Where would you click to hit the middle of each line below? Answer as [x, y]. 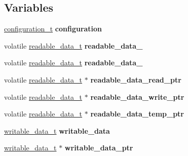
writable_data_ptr [99, 148]
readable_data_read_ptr [136, 79]
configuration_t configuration [53, 29]
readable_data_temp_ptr [137, 114]
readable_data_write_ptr [137, 96]
